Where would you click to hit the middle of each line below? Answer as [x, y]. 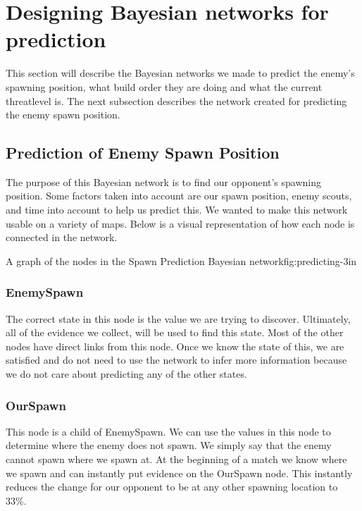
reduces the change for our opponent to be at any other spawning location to [172, 487]
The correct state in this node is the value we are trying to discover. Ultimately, [178, 318]
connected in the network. [62, 237]
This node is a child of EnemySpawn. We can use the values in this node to [168, 431]
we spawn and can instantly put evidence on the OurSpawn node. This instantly [179, 473]
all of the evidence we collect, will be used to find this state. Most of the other [175, 332]
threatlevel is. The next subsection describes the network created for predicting [176, 100]
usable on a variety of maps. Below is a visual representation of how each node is [180, 223]
